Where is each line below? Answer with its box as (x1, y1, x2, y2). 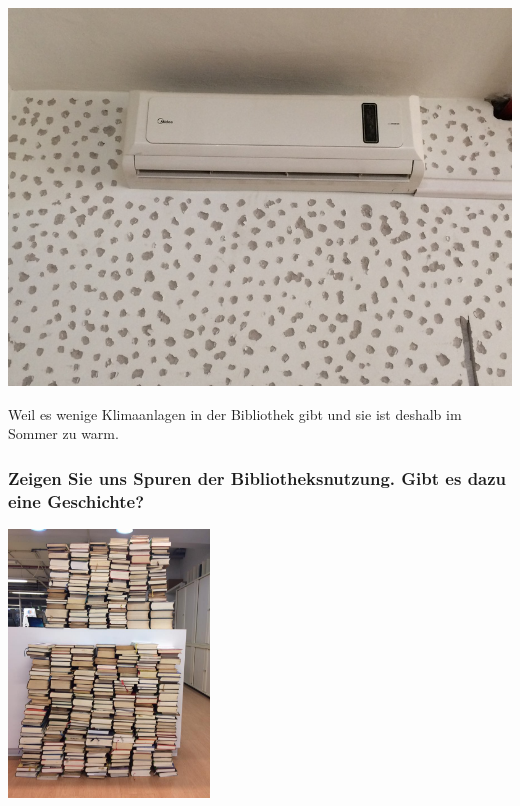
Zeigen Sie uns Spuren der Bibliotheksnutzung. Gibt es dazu (8, 465, 507, 490)
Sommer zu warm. (8, 423, 119, 444)
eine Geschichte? (8, 488, 145, 513)
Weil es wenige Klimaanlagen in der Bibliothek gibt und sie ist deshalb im (8, 403, 462, 424)
